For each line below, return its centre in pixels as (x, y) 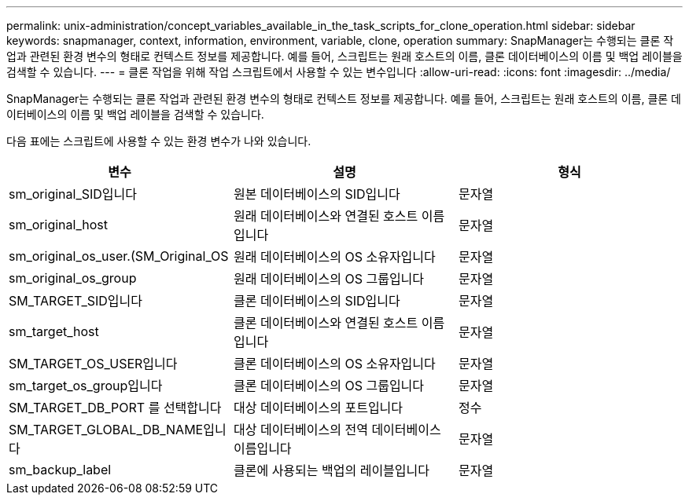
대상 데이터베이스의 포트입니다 (318, 408)
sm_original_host (58, 225)
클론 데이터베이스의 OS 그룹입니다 (329, 386)
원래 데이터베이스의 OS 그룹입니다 (329, 279)
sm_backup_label (60, 470)
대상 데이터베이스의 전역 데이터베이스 (337, 430)
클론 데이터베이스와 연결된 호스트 (326, 323)
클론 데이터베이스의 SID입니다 (317, 301)
